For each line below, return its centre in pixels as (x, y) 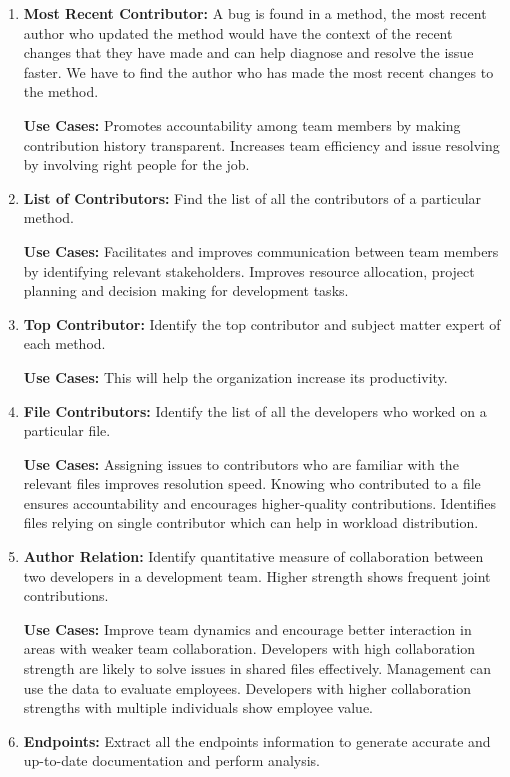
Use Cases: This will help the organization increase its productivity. (235, 376)
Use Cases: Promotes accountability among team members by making (242, 124)
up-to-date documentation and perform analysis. (172, 760)
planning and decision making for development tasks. (186, 290)
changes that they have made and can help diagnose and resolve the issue (248, 52)
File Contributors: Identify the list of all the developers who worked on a (255, 410)
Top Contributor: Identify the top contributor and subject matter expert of (262, 323)
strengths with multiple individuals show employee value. (198, 707)
